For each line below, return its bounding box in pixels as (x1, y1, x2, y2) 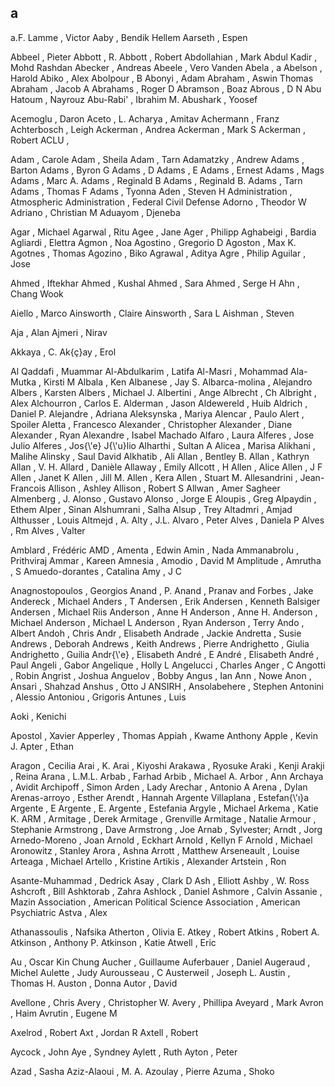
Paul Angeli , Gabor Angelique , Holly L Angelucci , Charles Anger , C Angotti (10, 659, 326, 671)
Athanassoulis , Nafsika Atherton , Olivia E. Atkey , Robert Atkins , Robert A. (10, 926, 320, 938)
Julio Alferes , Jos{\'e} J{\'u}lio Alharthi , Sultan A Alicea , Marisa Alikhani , (10, 439, 316, 451)
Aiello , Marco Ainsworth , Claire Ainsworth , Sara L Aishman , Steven (10, 307, 295, 319)
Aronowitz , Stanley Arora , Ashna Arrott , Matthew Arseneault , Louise (10, 844, 300, 856)
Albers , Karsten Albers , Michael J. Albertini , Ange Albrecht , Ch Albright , (10, 386, 317, 398)
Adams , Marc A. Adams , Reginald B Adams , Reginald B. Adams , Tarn (10, 174, 303, 186)
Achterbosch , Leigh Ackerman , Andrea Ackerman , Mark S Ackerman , (10, 123, 307, 135)
